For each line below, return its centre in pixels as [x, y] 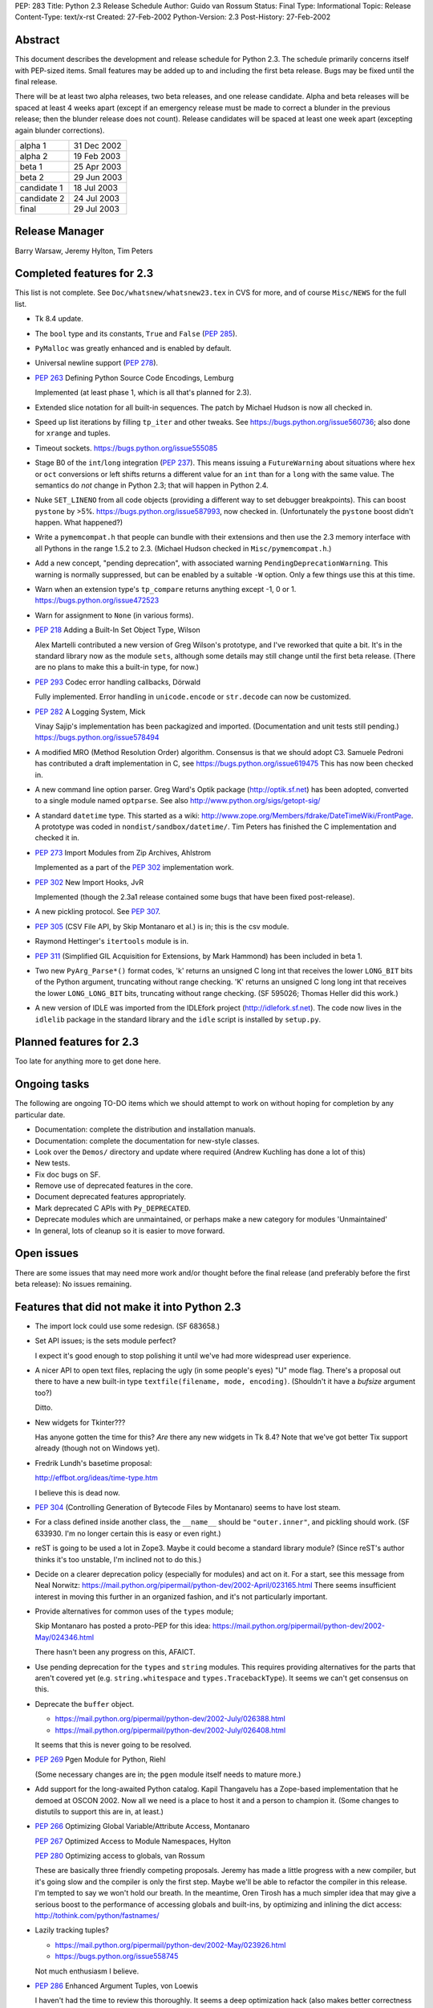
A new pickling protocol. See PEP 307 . [97, 912]
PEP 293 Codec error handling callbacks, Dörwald [117, 682]
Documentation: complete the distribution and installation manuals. [145, 1129]
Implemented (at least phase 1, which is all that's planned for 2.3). [143, 393]
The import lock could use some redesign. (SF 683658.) [127, 1326]
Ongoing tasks [52, 1084]
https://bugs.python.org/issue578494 [97, 737]
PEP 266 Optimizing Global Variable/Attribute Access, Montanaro [142, 1826]
